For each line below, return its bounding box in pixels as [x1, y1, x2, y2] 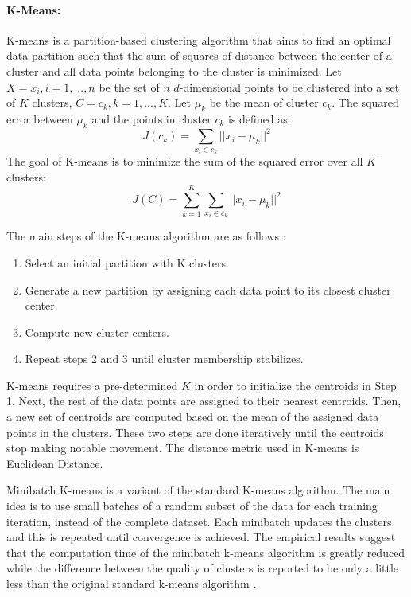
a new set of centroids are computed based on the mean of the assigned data [6, 408, 379, 425]
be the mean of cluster [209, 94, 319, 111]
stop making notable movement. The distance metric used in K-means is [6, 439, 359, 456]
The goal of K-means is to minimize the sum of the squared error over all [6, 153, 363, 170]
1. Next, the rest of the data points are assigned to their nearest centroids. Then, [6, 392, 401, 409]
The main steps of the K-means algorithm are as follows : [6, 228, 286, 244]
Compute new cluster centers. [25, 323, 169, 340]
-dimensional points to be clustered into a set [179, 78, 400, 95]
